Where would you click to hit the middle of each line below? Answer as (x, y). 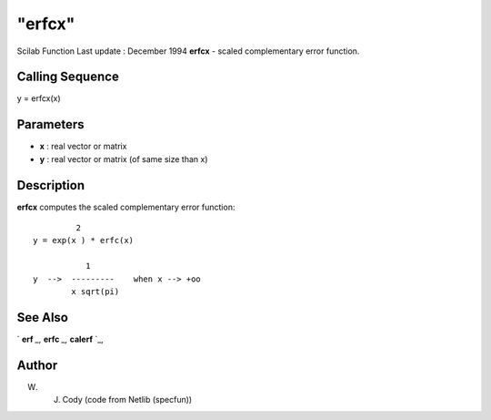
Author (37, 365)
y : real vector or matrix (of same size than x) (124, 159)
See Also (42, 318)
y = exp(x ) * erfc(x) (84, 241)
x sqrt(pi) (95, 292)
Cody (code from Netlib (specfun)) (127, 400)
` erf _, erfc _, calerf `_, (60, 339)
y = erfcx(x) (39, 98)
